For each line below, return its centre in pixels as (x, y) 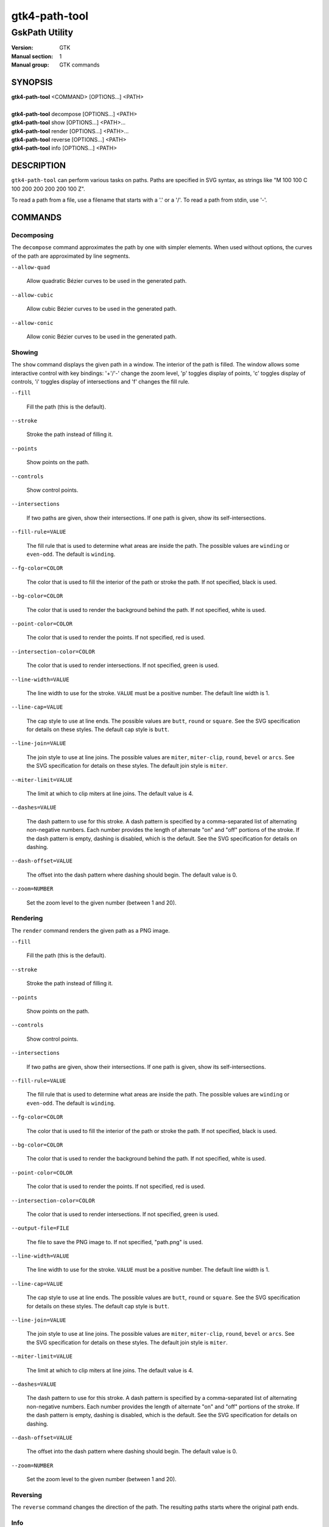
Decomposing (33, 235)
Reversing (27, 1495)
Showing (25, 352)
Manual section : (32, 56)
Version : (22, 48)
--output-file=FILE (40, 1228)
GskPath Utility (42, 32)
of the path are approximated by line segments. (71, 256)
